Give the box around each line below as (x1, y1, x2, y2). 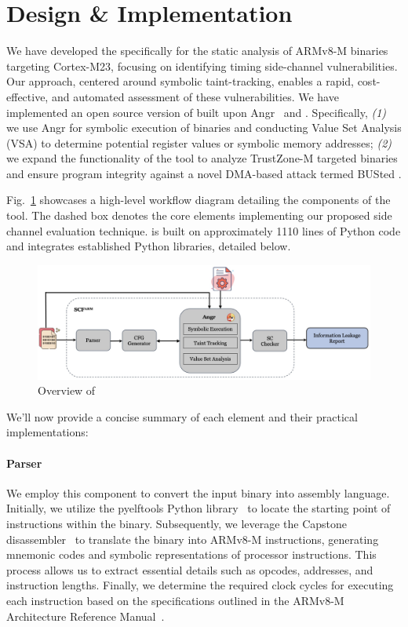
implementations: (6, 424, 89, 440)
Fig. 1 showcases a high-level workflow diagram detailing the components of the (6, 191, 391, 208)
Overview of (38, 382, 96, 399)
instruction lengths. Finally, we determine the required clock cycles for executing (6, 577, 394, 593)
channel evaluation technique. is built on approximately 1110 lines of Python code (6, 222, 401, 239)
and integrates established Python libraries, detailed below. (6, 238, 291, 254)
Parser (6, 454, 42, 471)
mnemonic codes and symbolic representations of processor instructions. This (6, 546, 377, 563)
